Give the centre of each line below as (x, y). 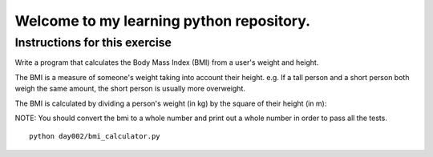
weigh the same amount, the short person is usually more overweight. (130, 89)
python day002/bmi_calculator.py (95, 137)
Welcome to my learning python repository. (163, 21)
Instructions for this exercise (93, 42)
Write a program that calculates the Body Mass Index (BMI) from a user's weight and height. (167, 62)
